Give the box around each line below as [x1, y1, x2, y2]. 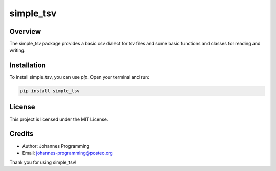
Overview [9, 27, 41, 36]
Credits [9, 129, 34, 138]
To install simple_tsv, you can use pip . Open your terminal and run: [9, 74, 149, 80]
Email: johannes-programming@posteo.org [22, 150, 113, 156]
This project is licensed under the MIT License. [9, 116, 108, 122]
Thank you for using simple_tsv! [9, 159, 77, 165]
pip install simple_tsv [20, 88, 80, 94]
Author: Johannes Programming [22, 142, 89, 149]
